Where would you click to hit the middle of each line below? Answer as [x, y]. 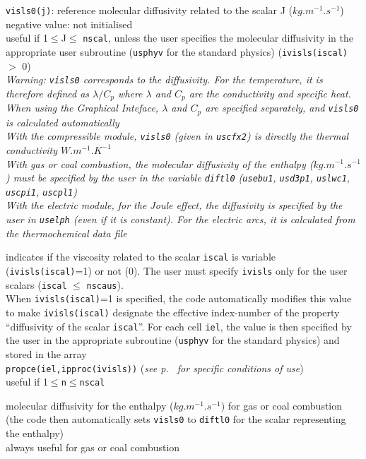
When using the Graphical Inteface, [82, 108]
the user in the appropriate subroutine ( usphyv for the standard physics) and [173, 340]
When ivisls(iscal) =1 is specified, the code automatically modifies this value [179, 298]
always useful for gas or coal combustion [93, 447]
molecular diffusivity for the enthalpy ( [90, 405]
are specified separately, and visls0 [282, 108]
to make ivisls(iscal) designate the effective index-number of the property [173, 312]
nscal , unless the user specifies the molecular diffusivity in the [218, 38]
